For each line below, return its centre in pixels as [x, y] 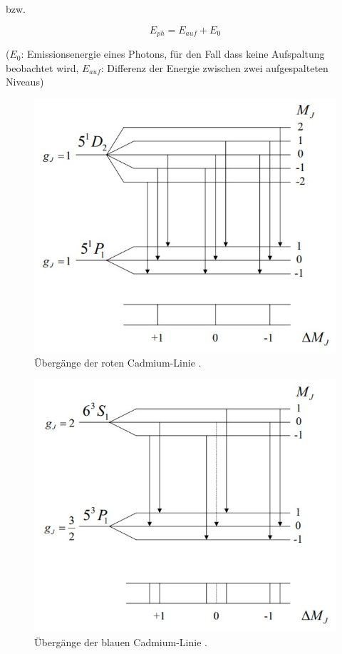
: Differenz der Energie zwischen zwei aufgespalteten [214, 67]
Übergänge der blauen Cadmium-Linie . [121, 642]
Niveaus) [25, 82]
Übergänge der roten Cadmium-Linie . [118, 363]
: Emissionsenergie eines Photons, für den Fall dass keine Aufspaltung [173, 54]
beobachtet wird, [42, 67]
